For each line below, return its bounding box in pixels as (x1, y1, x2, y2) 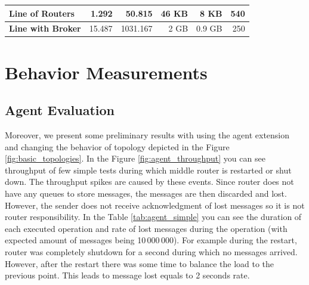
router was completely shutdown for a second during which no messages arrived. (5, 245, 298, 258)
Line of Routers (9, 7, 75, 19)
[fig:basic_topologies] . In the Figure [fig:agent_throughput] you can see (5, 152, 265, 165)
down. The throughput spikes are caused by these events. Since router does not (5, 175, 294, 188)
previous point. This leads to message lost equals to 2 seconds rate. (5, 269, 250, 281)
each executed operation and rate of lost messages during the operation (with (5, 222, 288, 234)
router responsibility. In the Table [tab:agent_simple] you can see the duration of (5, 210, 302, 223)
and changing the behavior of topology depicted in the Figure (5, 140, 230, 153)
